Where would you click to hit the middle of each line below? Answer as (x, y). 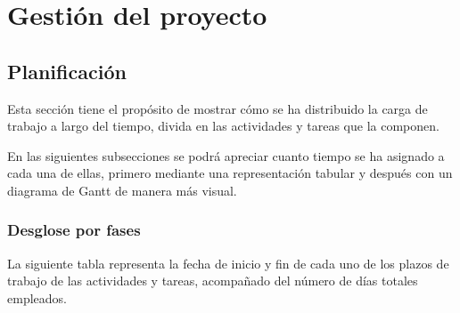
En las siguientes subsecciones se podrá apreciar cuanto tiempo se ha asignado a (226, 155)
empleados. (37, 297)
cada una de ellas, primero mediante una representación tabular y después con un (230, 173)
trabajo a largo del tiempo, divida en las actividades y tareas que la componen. (223, 126)
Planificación (67, 71)
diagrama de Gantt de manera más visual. (122, 190)
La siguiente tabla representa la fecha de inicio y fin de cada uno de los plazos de (228, 263)
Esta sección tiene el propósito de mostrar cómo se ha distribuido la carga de (218, 108)
